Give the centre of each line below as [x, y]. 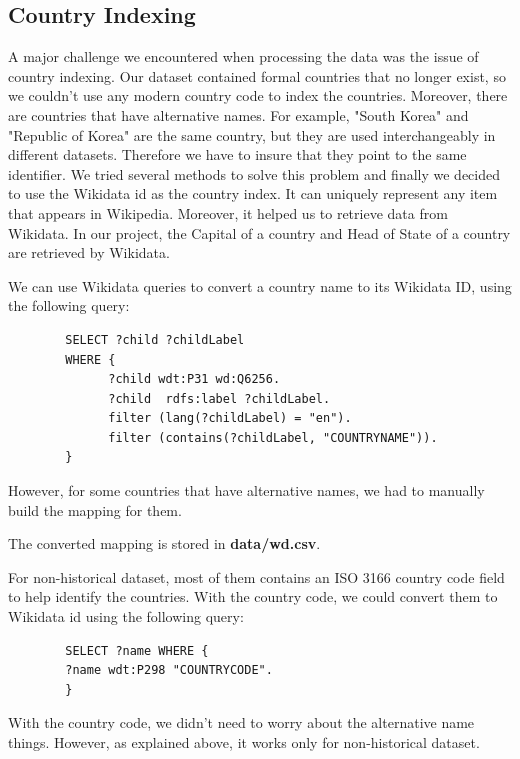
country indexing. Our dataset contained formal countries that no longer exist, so [257, 75]
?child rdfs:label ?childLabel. [219, 398]
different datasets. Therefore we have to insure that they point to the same [237, 154]
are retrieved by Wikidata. [89, 252]
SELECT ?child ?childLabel [155, 339]
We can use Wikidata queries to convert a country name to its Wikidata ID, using [260, 285]
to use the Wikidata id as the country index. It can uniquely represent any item [253, 193]
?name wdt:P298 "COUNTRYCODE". [169, 670]
